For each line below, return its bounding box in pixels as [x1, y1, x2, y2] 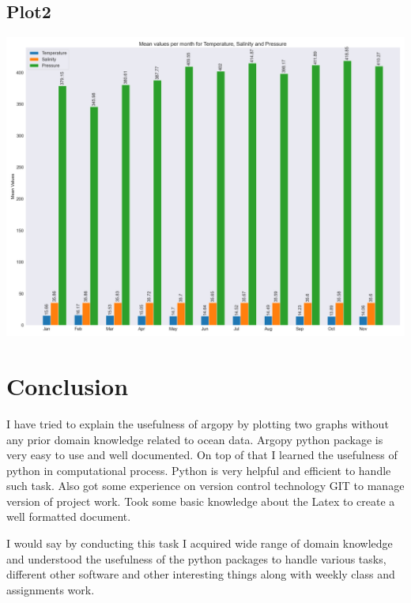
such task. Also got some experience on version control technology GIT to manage [6, 477, 405, 494]
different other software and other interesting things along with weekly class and [6, 566, 395, 582]
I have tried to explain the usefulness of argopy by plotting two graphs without [6, 415, 389, 432]
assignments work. [6, 581, 95, 597]
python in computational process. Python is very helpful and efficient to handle [6, 462, 391, 478]
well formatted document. [6, 508, 131, 525]
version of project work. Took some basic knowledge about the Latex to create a [6, 492, 395, 509]
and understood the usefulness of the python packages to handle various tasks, [6, 550, 386, 567]
